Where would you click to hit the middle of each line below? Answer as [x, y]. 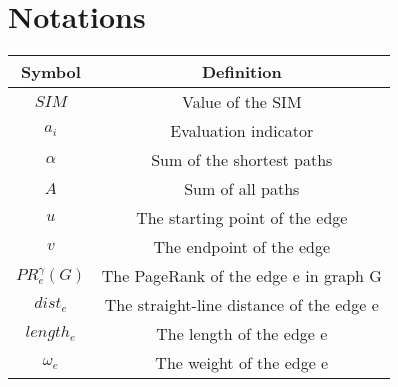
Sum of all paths [242, 189]
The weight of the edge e [242, 363]
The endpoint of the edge [241, 247]
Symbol [50, 72]
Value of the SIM [241, 102]
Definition [241, 72]
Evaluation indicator [242, 131]
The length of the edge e [242, 334]
